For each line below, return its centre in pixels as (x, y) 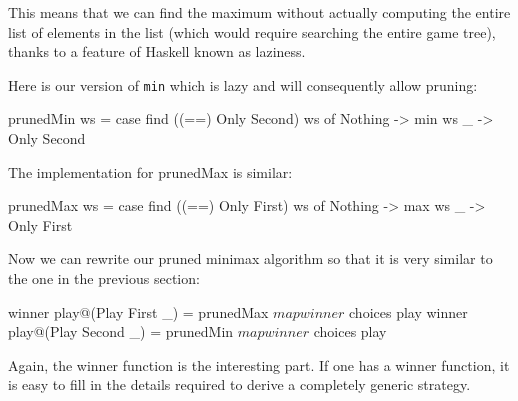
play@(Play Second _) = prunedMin (121, 331)
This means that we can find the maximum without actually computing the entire (259, 12)
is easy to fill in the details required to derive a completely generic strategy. (239, 384)
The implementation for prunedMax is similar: (150, 171)
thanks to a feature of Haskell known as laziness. (157, 51)
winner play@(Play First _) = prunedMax (138, 311)
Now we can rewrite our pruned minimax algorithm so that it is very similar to (250, 258)
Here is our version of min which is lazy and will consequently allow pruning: (243, 84)
